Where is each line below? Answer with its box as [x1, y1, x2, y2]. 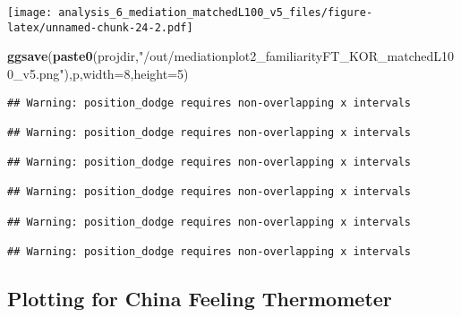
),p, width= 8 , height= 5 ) [64, 64, 189, 82]
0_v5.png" [7, 64, 64, 82]
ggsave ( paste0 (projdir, [7, 47, 139, 65]
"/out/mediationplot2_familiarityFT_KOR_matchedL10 [139, 47, 455, 65]
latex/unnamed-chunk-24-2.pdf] [7, 21, 193, 34]
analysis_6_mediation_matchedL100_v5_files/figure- [58, 6, 373, 19]
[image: [7, 6, 53, 19]
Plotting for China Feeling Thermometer [7, 285, 392, 313]
